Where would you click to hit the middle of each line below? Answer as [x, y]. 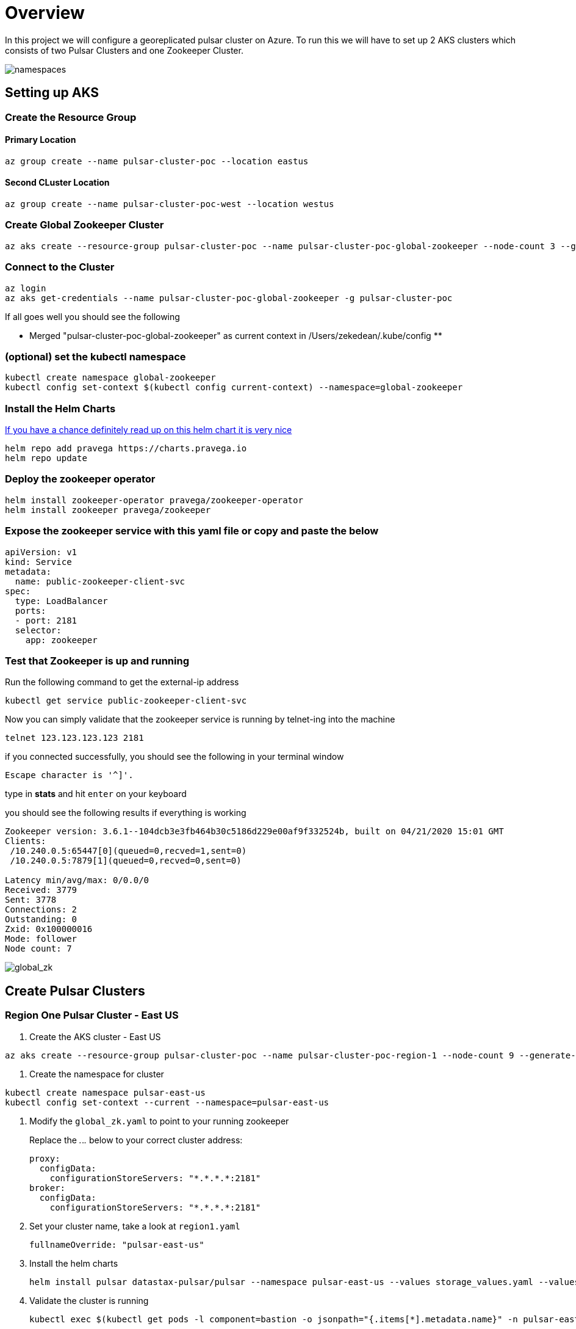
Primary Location [41, 140]
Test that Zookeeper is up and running [97, 661]
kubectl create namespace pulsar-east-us [105, 1092]
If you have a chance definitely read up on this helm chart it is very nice [149, 430]
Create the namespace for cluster [97, 1074]
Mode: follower [41, 939]
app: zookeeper [61, 640]
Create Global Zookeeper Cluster [85, 225]
